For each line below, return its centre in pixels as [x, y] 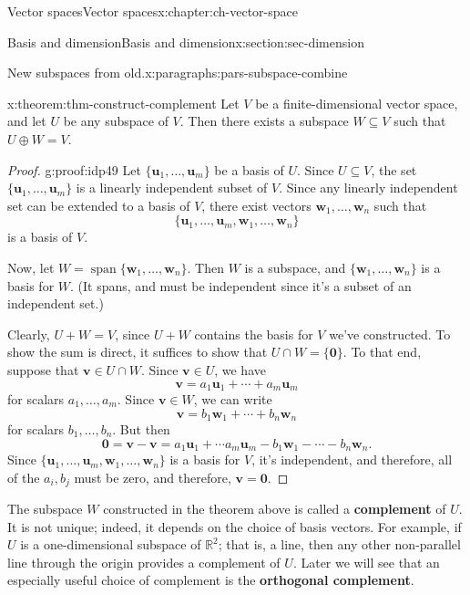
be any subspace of [116, 121]
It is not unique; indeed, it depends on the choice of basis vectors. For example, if [235, 526]
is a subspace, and [295, 267]
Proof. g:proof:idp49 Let [74, 169]
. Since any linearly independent [368, 188]
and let [27, 121]
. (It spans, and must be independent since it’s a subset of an [241, 285]
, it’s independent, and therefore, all [352, 459]
